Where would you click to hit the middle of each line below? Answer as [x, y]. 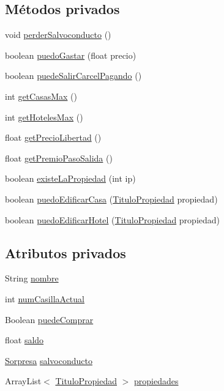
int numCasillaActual [45, 298]
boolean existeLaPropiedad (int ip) [70, 178]
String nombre [32, 278]
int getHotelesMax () [44, 117]
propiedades [156, 381]
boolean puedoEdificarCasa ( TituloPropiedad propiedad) [111, 199]
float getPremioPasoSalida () [59, 158]
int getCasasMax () [41, 96]
